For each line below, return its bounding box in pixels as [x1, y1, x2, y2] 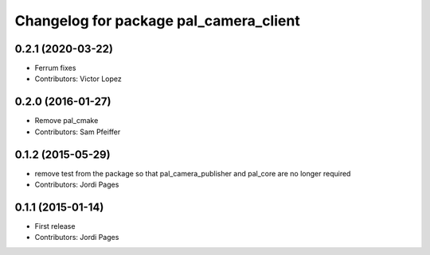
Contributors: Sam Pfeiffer [34, 127, 121, 137]
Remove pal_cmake [34, 116, 99, 126]
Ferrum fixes [34, 64, 76, 73]
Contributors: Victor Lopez [34, 74, 123, 83]
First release [34, 221, 76, 230]
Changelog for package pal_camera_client [14, 12, 300, 29]
